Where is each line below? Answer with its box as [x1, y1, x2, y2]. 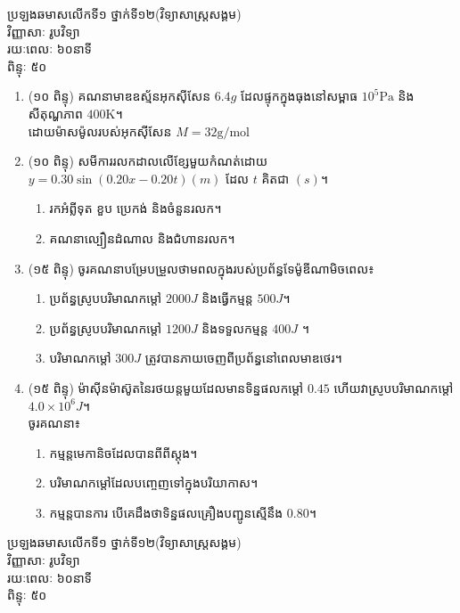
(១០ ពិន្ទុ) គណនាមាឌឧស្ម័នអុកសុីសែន [28, 86, 211, 105]
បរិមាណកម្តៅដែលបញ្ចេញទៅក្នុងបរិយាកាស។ [49, 473, 259, 492]
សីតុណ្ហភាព [28, 103, 83, 122]
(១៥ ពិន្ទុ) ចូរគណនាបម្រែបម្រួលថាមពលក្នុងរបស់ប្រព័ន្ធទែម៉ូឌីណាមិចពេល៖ [28, 258, 374, 277]
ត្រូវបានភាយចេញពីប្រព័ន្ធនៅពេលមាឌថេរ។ [144, 348, 342, 367]
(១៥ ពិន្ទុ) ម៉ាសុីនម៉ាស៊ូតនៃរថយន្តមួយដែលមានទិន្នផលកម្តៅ [28, 378, 304, 396]
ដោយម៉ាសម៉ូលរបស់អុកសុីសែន [28, 121, 172, 140]
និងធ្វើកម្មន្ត [201, 289, 253, 307]
